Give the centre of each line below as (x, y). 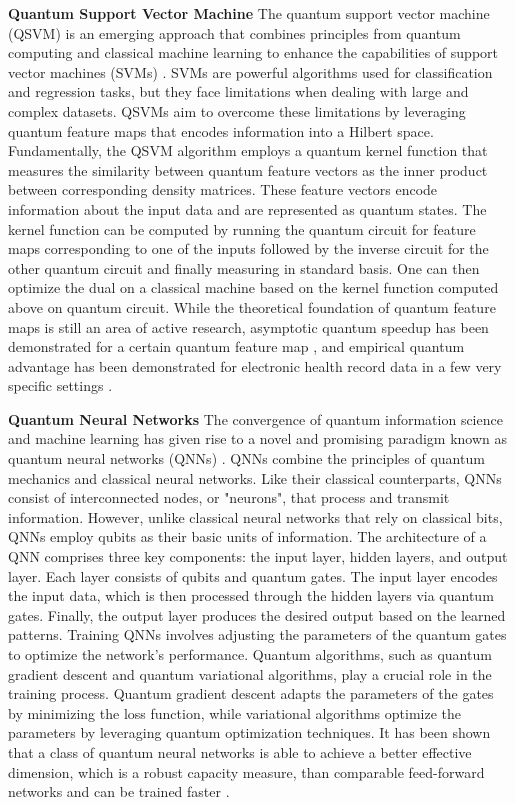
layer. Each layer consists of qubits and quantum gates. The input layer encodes (253, 575)
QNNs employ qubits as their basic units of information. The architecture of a (247, 536)
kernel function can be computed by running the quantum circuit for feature (242, 228)
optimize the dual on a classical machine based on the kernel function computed (253, 287)
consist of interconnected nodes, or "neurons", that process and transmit (229, 497)
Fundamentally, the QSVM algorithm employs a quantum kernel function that (248, 150)
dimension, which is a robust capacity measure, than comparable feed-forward (246, 771)
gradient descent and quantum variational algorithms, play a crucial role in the (250, 673)
